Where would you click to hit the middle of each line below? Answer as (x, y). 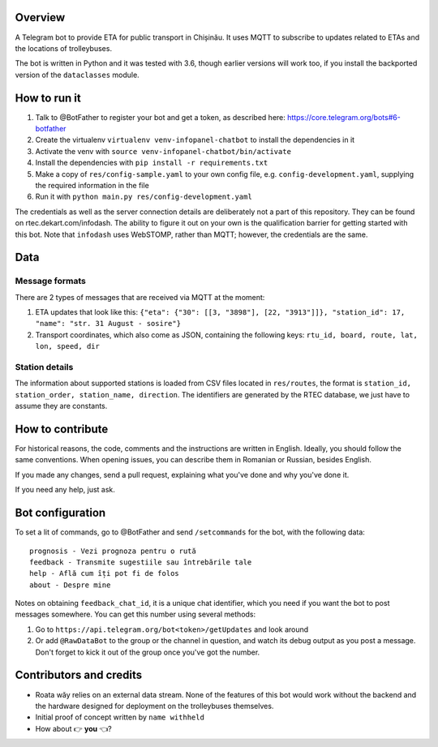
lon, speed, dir (68, 346)
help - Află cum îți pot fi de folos (105, 573)
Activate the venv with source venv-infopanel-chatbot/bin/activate (163, 151)
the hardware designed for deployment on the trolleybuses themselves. (155, 706)
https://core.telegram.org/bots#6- (344, 117)
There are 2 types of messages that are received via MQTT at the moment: (140, 297)
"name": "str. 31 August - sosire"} (108, 324)
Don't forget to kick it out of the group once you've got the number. (148, 652)
